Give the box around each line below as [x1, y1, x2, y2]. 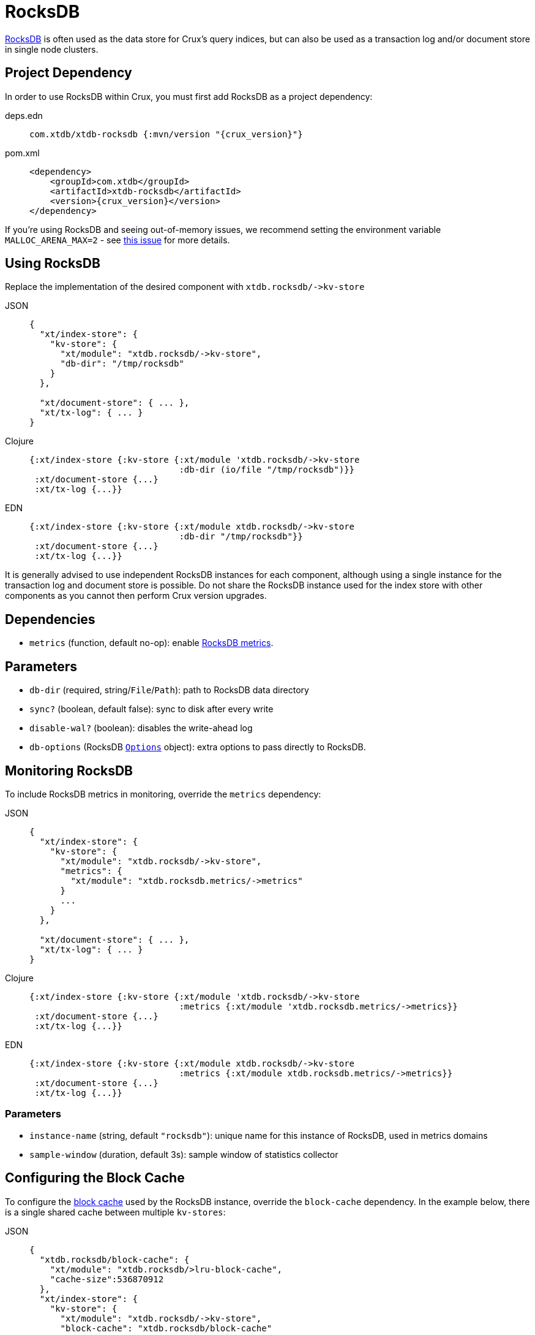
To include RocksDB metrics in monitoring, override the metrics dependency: [5, 788, 321, 799]
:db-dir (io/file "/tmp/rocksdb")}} [179, 465, 355, 475]
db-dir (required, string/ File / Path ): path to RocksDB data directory [29, 685, 309, 696]
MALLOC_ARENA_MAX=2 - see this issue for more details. [5, 234, 230, 245]
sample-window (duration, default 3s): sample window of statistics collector [29, 1149, 339, 1160]
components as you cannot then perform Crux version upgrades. [5, 590, 267, 601]
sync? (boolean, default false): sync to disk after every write [29, 704, 274, 715]
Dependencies [5, 611, 95, 627]
